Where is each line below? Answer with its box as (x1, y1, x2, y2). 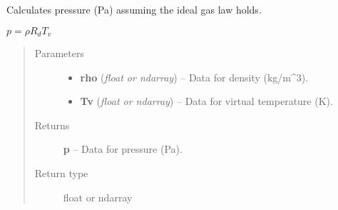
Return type (34, 166, 88, 181)
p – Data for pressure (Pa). (63, 141, 183, 156)
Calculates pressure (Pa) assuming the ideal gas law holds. (6, 2, 262, 16)
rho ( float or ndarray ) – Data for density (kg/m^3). (80, 69, 309, 84)
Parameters (34, 46, 84, 61)
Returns (34, 117, 70, 132)
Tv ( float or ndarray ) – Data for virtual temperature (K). (80, 94, 333, 109)
